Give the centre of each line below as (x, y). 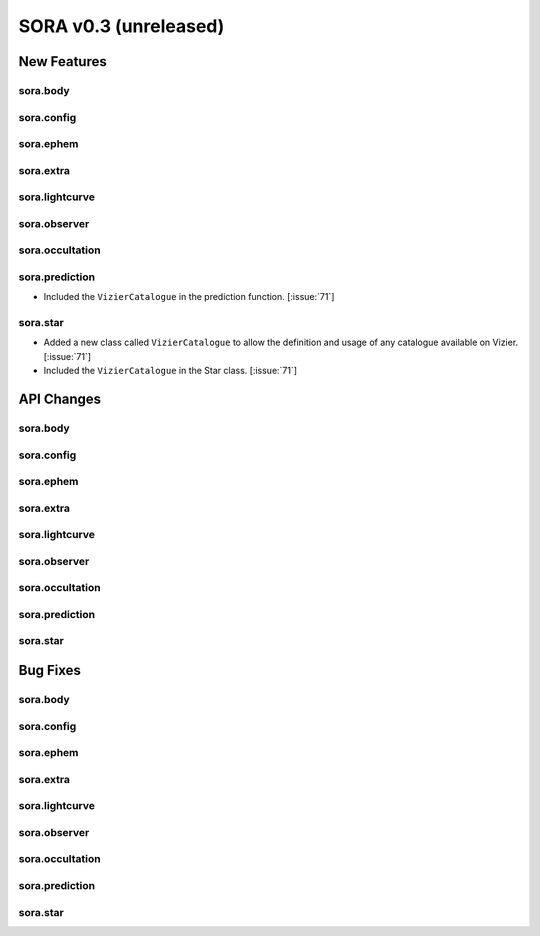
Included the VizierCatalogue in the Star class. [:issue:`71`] (170, 371)
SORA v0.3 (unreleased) (121, 26)
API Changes (60, 398)
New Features (62, 61)
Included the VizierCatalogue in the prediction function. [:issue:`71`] (189, 297)
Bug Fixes (50, 670)
